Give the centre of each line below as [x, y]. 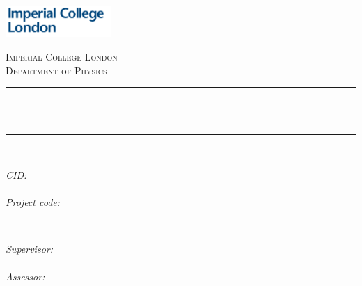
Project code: [33, 202]
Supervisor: [29, 249]
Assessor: [25, 276]
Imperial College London [62, 57]
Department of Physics [56, 70]
